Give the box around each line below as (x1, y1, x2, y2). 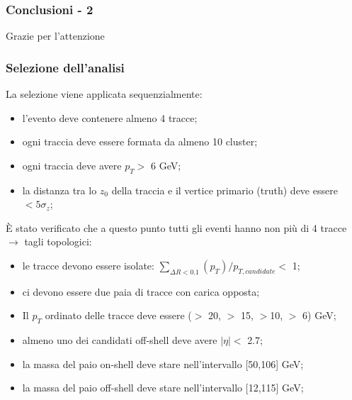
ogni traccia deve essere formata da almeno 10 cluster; (22, 134, 258, 149)
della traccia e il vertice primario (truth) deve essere (111, 182, 338, 197)
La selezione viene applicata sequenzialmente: (6, 87, 203, 101)
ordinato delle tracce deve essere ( (45, 308, 192, 323)
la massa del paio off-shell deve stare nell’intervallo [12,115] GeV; (22, 380, 304, 395)
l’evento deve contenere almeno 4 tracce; (22, 110, 198, 125)
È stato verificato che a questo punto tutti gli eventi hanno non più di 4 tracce (6, 220, 347, 235)
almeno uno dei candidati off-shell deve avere (22, 333, 217, 348)
